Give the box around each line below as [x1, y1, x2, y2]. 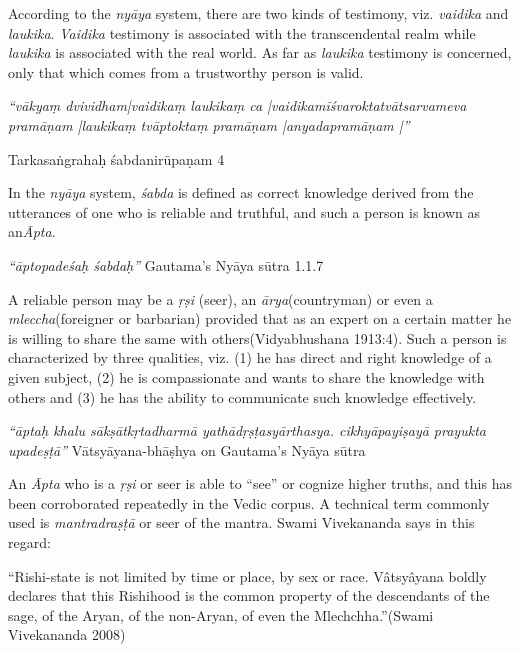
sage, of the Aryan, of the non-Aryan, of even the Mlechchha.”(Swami [8, 604, 434, 625]
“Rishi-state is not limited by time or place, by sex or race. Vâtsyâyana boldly [8, 565, 487, 586]
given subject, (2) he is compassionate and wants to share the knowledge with [8, 366, 485, 387]
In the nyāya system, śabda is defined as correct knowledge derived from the [8, 182, 474, 203]
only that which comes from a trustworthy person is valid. [8, 61, 364, 82]
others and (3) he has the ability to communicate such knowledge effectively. [8, 386, 477, 407]
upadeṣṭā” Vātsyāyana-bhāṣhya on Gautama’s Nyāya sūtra [8, 439, 366, 460]
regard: [8, 532, 51, 553]
